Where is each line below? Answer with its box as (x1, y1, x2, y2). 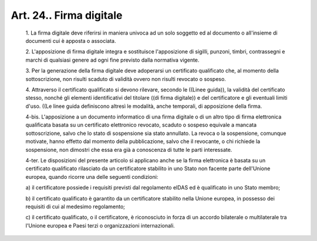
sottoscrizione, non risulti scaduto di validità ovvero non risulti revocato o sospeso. (25, 75, 226, 82)
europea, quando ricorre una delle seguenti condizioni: (25, 173, 158, 180)
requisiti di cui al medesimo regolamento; (25, 203, 126, 210)
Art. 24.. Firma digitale (11, 9, 123, 22)
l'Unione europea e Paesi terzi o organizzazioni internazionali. (25, 222, 176, 229)
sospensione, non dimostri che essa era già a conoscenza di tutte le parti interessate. (25, 146, 232, 153)
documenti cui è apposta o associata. (25, 37, 116, 44)
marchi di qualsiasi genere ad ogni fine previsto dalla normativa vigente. (25, 56, 200, 63)
